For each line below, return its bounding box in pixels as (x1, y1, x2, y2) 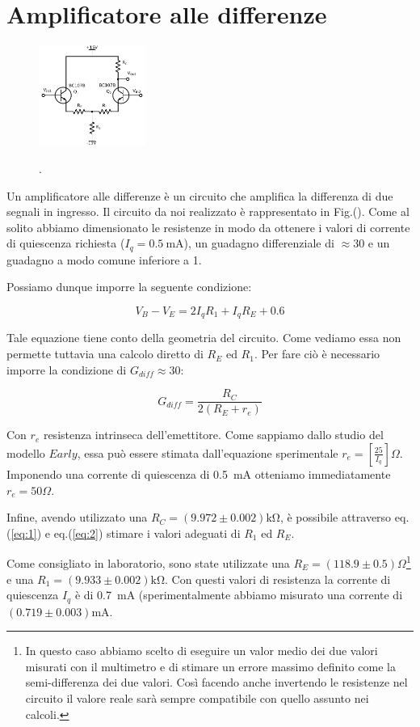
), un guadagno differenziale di (183, 235, 334, 251)
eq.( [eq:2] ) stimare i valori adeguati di (53, 524, 241, 541)
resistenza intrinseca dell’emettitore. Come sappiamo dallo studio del (43, 426, 384, 443)
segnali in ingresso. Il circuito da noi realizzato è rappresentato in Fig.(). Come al (6, 203, 409, 220)
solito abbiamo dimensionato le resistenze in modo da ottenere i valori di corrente (6, 218, 410, 235)
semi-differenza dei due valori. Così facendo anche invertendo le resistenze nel (25, 674, 408, 691)
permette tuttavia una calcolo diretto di (6, 345, 204, 362)
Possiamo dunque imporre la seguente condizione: (6, 278, 252, 295)
